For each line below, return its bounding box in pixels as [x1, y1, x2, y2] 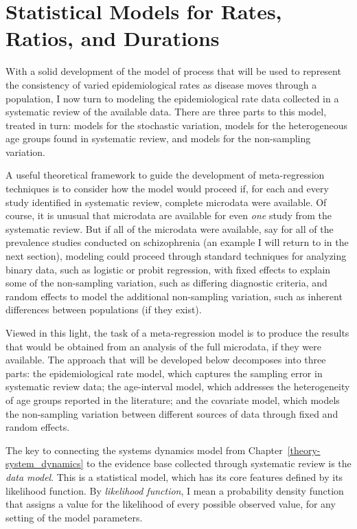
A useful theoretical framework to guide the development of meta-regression [5, 168, 325, 182]
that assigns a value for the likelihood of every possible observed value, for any [5, 497, 336, 511]
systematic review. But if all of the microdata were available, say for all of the [5, 221, 334, 236]
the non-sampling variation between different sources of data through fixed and [5, 406, 338, 420]
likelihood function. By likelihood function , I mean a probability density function [5, 483, 344, 497]
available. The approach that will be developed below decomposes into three [5, 352, 326, 367]
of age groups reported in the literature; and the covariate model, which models [5, 392, 340, 407]
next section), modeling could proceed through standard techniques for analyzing [5, 249, 347, 263]
